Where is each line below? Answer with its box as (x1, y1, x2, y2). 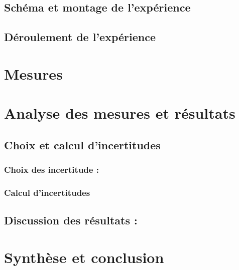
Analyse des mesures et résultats (4, 103, 235, 123)
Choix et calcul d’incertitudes (4, 137, 161, 152)
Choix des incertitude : (4, 163, 99, 176)
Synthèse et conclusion (4, 246, 164, 267)
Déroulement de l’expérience (4, 29, 156, 45)
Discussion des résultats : (4, 212, 138, 228)
